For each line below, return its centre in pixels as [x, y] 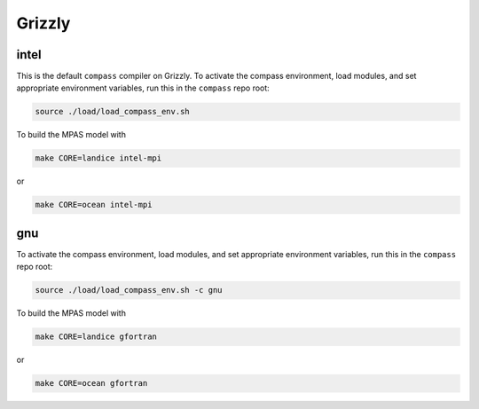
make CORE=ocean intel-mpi [94, 205]
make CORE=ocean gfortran [91, 383]
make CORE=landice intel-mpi [98, 158]
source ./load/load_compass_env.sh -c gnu [129, 290]
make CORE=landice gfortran [96, 337]
